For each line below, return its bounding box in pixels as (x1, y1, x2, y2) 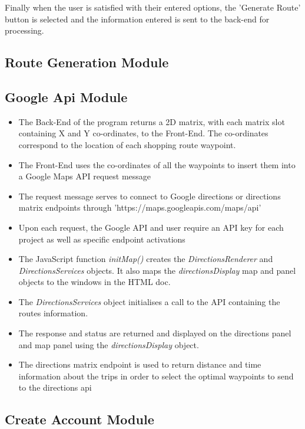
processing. (5, 24, 44, 37)
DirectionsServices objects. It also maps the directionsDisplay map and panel (18, 264, 296, 276)
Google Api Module (5, 87, 128, 106)
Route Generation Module (5, 53, 169, 71)
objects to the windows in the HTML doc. (18, 276, 171, 288)
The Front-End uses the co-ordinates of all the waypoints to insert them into (18, 158, 296, 171)
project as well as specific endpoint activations (18, 232, 185, 245)
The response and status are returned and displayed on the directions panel (18, 327, 291, 339)
